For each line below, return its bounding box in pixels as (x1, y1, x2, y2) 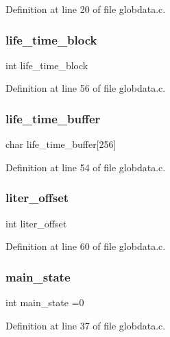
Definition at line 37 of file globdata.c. (5, 318, 166, 332)
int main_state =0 (5, 295, 84, 310)
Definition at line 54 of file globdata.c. (5, 160, 166, 174)
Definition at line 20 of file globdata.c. (5, 2, 166, 16)
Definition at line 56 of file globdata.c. (5, 81, 166, 95)
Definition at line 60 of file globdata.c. (5, 239, 166, 253)
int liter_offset (5, 216, 67, 230)
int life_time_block (5, 58, 88, 72)
